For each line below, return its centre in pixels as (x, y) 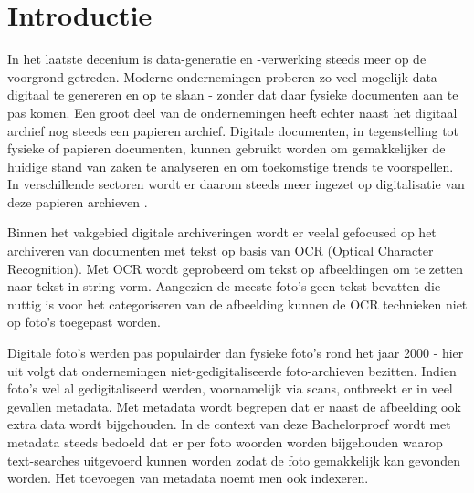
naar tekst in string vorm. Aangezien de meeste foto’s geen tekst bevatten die (224, 286)
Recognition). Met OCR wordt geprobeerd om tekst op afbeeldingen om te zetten (236, 268)
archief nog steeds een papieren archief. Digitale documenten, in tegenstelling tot (233, 130)
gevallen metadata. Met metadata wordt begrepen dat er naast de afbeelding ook (234, 406)
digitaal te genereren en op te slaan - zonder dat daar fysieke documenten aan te (233, 94)
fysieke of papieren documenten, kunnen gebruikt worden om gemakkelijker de (226, 148)
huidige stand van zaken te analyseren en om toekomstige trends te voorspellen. (231, 166)
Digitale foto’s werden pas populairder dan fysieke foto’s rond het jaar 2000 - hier (236, 353)
